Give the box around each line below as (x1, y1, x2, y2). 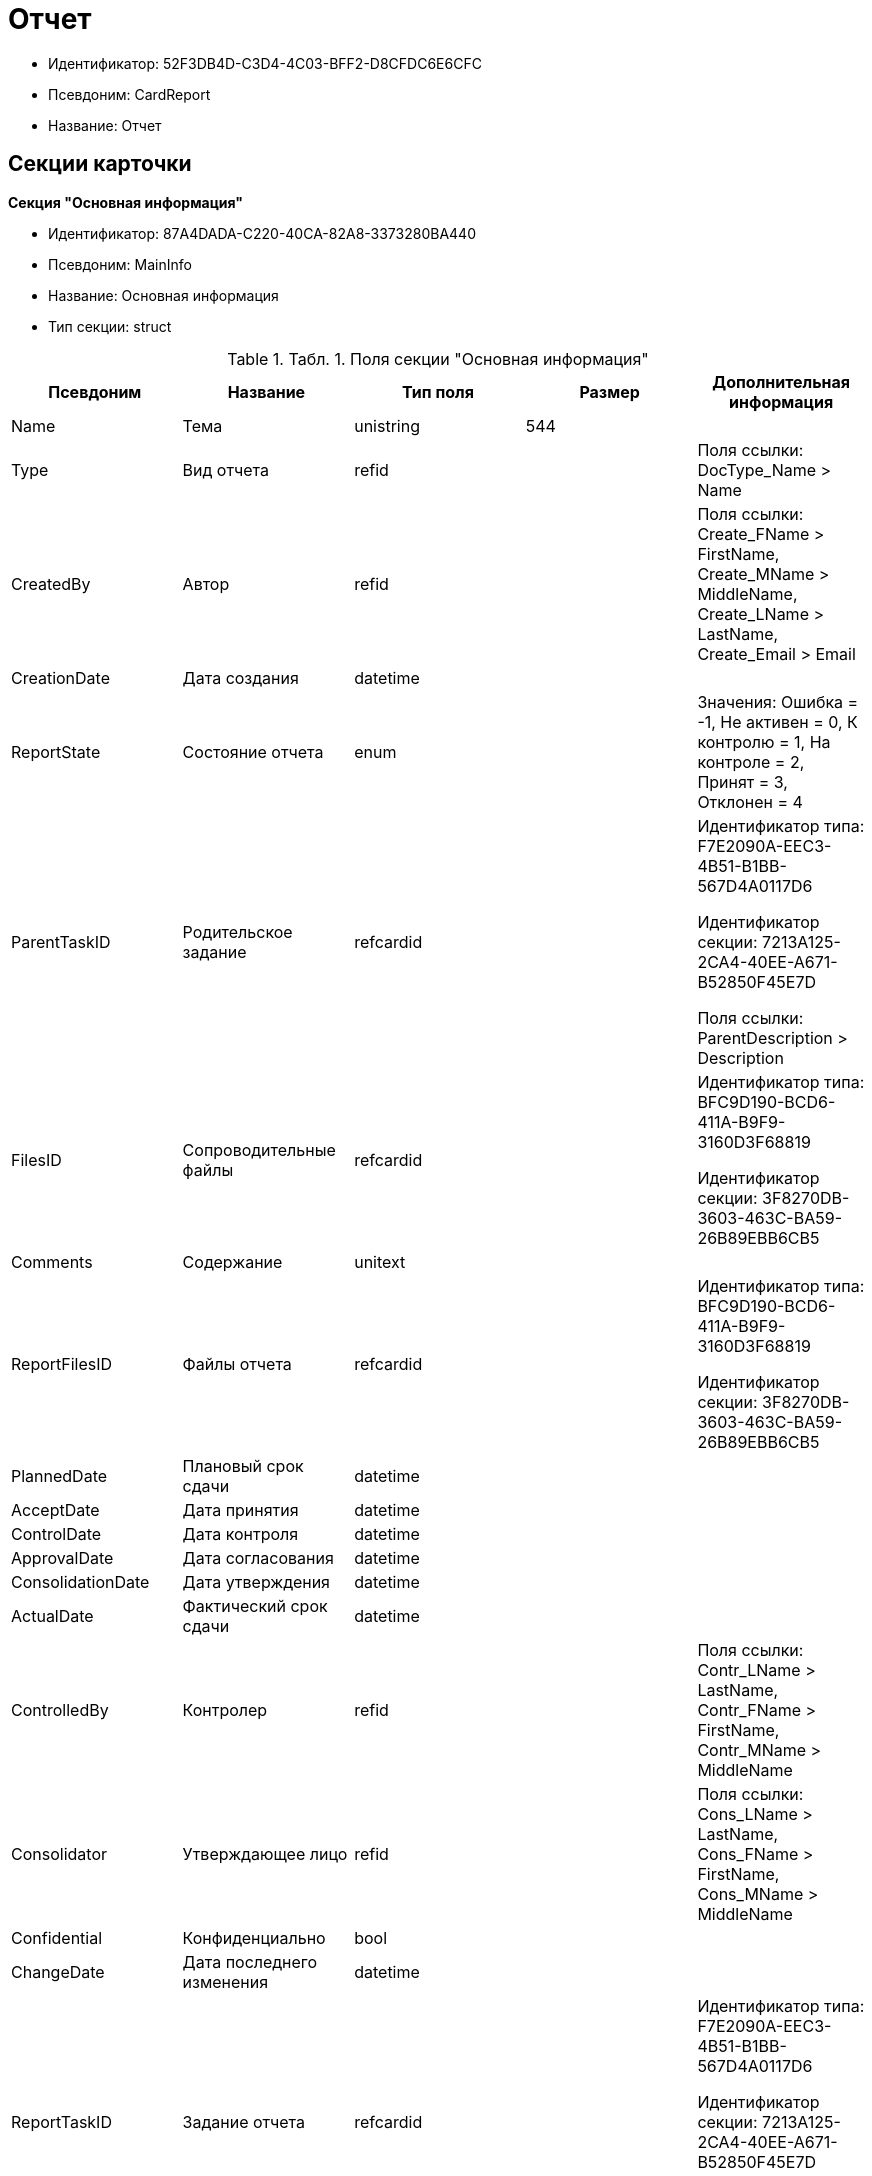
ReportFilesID (11, 1353, 113, 1374)
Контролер (182, 1699, 268, 1720)
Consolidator (11, 1843, 107, 1864)
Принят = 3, (697, 771, 788, 792)
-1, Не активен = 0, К (697, 711, 858, 732)
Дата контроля (182, 1523, 299, 1544)
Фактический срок (182, 1595, 328, 1616)
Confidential (11, 1927, 103, 1948)
